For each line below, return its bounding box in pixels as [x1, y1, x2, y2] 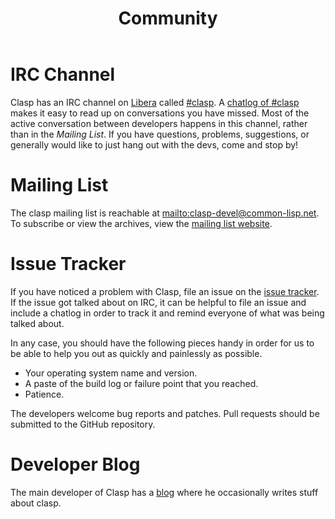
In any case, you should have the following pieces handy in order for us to [10, 337, 315, 349]
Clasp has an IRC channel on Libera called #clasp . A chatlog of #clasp [10, 96, 300, 108]
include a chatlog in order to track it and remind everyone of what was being [10, 307, 325, 319]
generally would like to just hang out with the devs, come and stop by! [10, 138, 299, 151]
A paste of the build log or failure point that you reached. [24, 377, 259, 389]
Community [118, 7, 218, 30]
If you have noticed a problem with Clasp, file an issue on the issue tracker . [10, 285, 320, 297]
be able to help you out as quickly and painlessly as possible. [10, 347, 263, 359]
